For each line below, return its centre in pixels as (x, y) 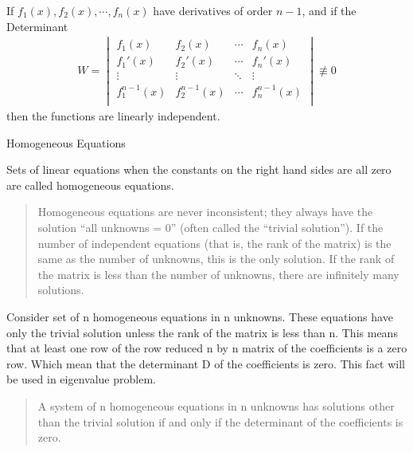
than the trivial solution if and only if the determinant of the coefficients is (220, 421)
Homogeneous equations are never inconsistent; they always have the (205, 212)
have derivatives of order (213, 10)
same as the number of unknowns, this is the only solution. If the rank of (216, 259)
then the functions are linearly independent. (113, 116)
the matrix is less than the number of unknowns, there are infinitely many (218, 274)
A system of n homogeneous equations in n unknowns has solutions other (216, 405)
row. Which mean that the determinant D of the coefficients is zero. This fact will (206, 363)
